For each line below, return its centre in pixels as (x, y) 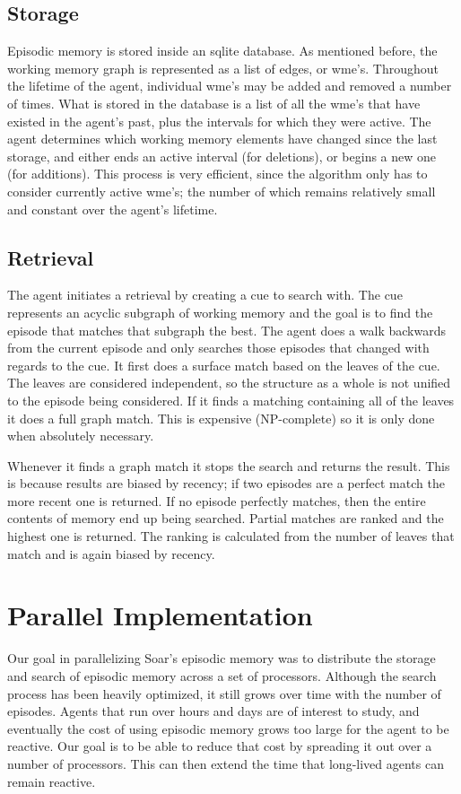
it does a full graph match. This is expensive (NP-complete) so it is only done (221, 418)
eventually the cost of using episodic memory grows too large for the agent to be (228, 728)
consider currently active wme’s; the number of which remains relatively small (222, 191)
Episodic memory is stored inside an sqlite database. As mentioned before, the (222, 51)
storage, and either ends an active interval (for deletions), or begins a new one (222, 156)
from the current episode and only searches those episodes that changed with (218, 348)
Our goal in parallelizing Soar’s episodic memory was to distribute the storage (222, 658)
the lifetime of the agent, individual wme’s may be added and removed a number (230, 86)
